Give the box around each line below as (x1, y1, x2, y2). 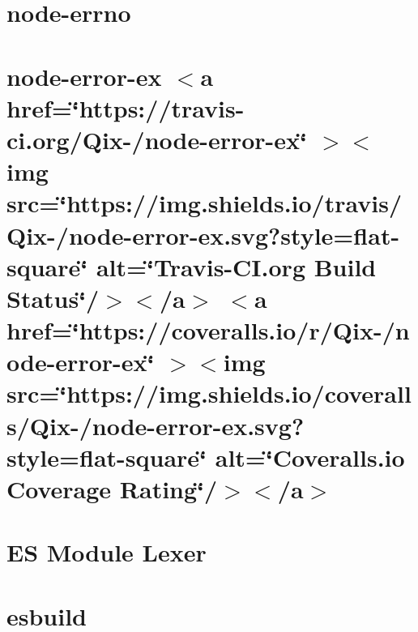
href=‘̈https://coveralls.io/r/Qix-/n (6, 314, 410, 347)
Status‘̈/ (6, 281, 100, 314)
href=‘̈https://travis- (6, 91, 245, 124)
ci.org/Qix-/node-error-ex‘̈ (6, 122, 308, 156)
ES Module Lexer (6, 536, 207, 569)
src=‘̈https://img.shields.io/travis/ (6, 186, 402, 220)
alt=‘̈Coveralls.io (215, 440, 405, 473)
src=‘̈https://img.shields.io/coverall (6, 377, 412, 410)
